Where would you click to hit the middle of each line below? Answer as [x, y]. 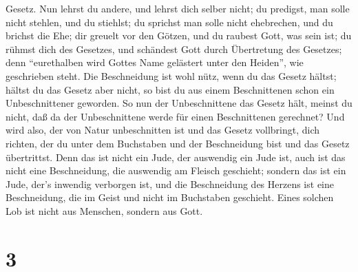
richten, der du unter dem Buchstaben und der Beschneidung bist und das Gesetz [178, 143]
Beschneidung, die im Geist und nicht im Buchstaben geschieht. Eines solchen [170, 197]
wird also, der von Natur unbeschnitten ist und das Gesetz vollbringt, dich [163, 130]
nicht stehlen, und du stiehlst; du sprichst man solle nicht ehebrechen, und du [169, 22]
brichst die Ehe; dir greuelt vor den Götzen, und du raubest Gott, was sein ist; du [179, 35]
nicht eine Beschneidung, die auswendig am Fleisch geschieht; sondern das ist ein [176, 170]
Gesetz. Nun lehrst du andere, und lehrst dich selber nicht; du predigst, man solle [178, 8]
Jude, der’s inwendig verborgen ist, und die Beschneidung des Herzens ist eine [170, 184]
